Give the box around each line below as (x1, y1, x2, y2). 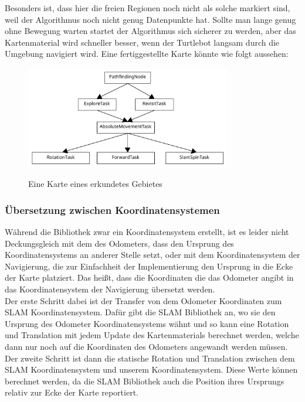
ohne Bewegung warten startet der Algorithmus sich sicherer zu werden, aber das (5, 25, 296, 37)
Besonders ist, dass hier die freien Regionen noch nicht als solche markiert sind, (5, 2, 290, 13)
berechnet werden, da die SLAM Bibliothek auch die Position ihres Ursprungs (5, 374, 284, 387)
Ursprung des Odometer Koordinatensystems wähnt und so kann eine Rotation (5, 317, 289, 329)
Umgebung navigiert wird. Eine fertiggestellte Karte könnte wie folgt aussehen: (5, 47, 289, 60)
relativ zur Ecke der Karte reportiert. (5, 386, 138, 398)
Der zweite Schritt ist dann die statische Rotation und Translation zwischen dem (5, 352, 295, 364)
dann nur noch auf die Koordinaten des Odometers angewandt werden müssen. (5, 340, 288, 352)
